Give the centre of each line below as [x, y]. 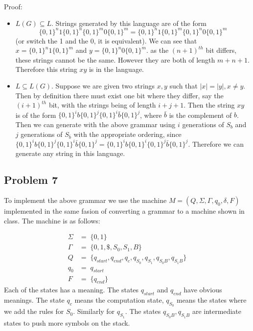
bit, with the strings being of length [102, 105]
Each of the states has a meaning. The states [71, 290]
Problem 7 [31, 180]
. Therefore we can [216, 143]
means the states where [211, 300]
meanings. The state [34, 300]
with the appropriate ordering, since [127, 134]
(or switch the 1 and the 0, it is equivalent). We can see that [106, 40]
